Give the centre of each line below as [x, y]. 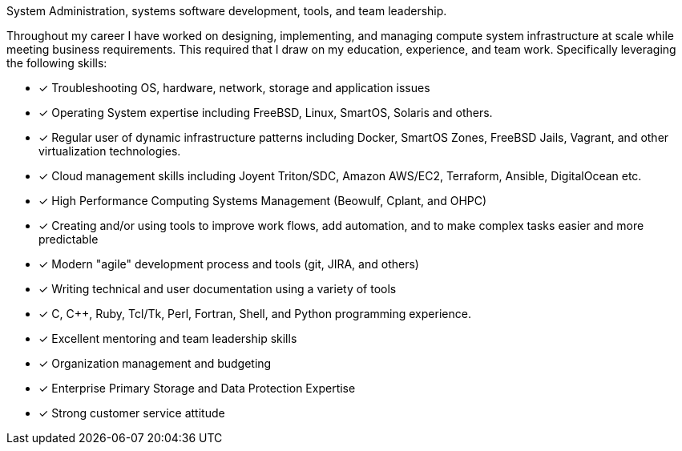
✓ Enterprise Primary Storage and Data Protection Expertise [197, 388]
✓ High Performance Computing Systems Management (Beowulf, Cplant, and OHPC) [263, 201]
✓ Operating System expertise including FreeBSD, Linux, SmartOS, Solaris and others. [266, 113]
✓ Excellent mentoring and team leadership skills [168, 338]
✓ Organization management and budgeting [155, 363]
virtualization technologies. [110, 151]
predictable [69, 239]
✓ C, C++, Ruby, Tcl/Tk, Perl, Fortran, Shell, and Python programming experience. [255, 314]
